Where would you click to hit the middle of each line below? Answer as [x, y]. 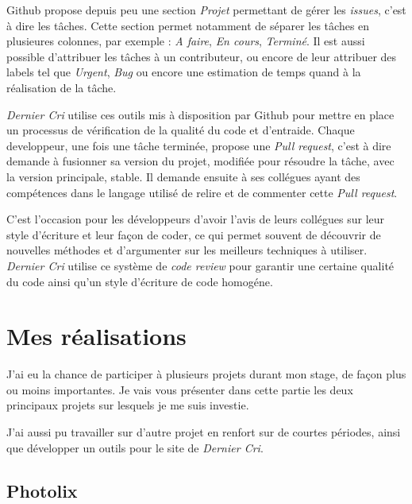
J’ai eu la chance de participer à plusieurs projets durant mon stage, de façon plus [206, 374]
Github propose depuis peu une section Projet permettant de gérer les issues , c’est [206, 10]
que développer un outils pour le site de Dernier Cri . [135, 447]
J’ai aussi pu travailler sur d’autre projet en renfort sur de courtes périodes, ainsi [204, 432]
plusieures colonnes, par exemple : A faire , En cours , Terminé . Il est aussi [186, 41]
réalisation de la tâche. [62, 87]
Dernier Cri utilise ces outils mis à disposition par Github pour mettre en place [200, 114]
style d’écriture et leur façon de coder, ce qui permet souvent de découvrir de [194, 234]
